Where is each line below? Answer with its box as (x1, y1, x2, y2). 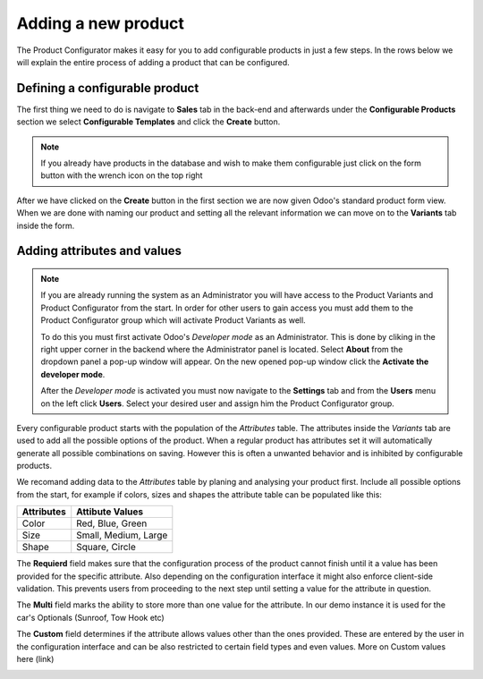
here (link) (16, 653, 55, 664)
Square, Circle (76, 541, 136, 554)
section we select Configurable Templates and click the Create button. (16, 116, 281, 127)
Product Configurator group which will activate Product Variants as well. (40, 315, 306, 326)
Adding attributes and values (16, 243, 182, 259)
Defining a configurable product (16, 81, 199, 96)
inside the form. (16, 220, 75, 231)
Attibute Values (76, 505, 143, 518)
